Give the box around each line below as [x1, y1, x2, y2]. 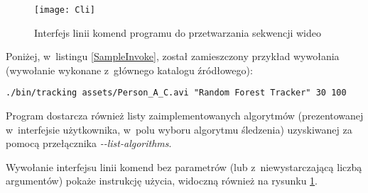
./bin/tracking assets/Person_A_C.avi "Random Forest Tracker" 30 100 [6, 88, 347, 98]
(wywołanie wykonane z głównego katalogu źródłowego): [6, 62, 253, 77]
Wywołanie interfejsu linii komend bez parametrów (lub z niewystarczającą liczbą [6, 159, 362, 174]
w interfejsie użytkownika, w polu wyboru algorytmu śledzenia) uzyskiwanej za [6, 122, 352, 136]
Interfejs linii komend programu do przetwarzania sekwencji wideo [34, 25, 322, 40]
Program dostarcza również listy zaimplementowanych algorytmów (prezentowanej [6, 108, 364, 123]
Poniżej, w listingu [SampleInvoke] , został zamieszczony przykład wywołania [6, 49, 340, 64]
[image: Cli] [34, 5, 95, 15]
